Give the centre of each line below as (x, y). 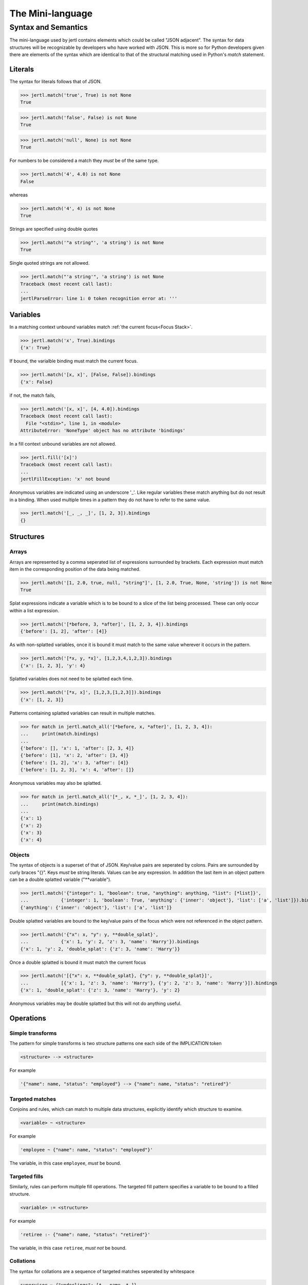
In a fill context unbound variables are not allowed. (63, 444)
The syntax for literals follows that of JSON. (56, 82)
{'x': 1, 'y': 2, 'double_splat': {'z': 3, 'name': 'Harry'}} (100, 949)
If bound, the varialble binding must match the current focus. (74, 361)
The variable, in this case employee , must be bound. (65, 1163)
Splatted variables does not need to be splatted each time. (71, 679)
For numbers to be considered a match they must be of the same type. (84, 161)
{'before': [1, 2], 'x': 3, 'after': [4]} (74, 763)
